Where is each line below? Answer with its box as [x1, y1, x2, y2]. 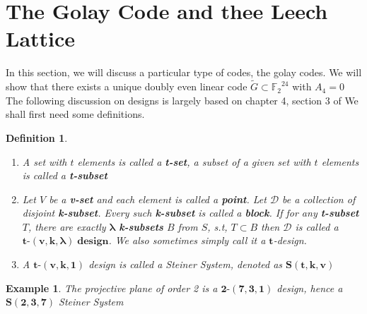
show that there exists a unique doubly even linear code [6, 79, 247, 94]
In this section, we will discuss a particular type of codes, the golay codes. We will [6, 65, 362, 80]
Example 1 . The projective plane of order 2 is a [6, 280, 218, 295]
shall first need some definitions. [6, 107, 145, 121]
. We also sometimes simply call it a [108, 233, 266, 248]
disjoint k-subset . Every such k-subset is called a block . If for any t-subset [22, 205, 359, 220]
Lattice [6, 24, 76, 53]
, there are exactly [28, 219, 106, 234]
